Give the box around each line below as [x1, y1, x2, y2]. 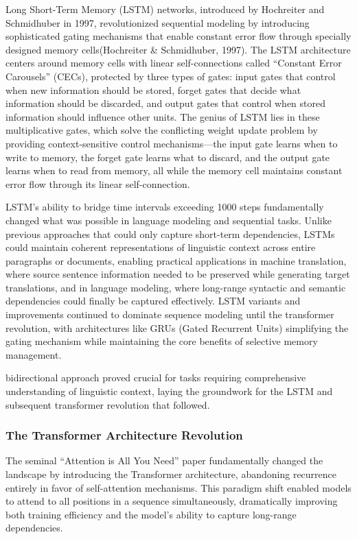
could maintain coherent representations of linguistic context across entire [5, 240, 316, 254]
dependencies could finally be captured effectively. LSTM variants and [5, 294, 301, 308]
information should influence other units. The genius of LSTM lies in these [5, 109, 320, 123]
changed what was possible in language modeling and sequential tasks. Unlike [5, 213, 332, 227]
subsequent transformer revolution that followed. [5, 397, 210, 411]
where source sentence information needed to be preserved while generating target [5, 267, 350, 281]
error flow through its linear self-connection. [5, 176, 190, 191]
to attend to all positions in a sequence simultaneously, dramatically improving [5, 494, 338, 508]
